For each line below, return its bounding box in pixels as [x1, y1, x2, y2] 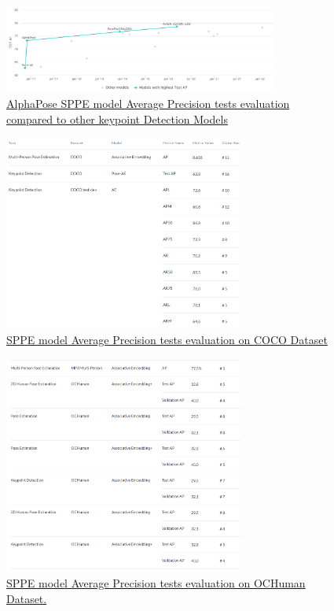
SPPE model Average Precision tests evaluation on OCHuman [6, 574, 306, 591]
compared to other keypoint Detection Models [6, 110, 228, 127]
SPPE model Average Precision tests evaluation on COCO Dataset [6, 331, 328, 348]
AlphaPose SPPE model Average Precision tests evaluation [6, 95, 290, 112]
